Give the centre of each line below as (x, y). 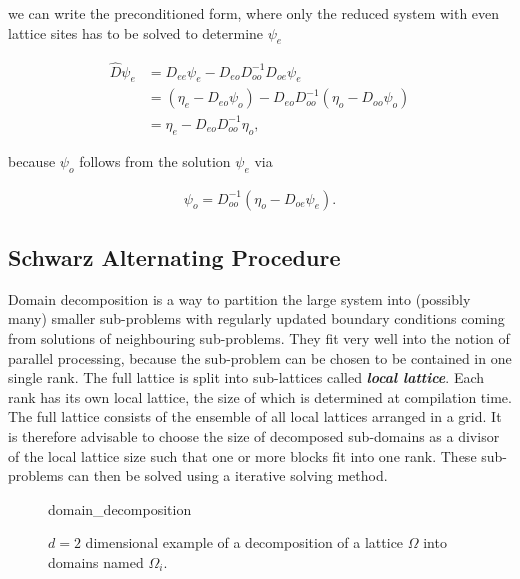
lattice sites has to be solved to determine (136, 32)
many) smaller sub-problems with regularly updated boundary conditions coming (256, 318)
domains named (96, 561)
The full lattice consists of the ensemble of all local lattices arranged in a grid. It (255, 416)
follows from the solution (155, 160)
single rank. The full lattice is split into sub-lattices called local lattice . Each (246, 377)
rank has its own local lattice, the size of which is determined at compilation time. (260, 396)
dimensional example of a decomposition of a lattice (244, 542)
